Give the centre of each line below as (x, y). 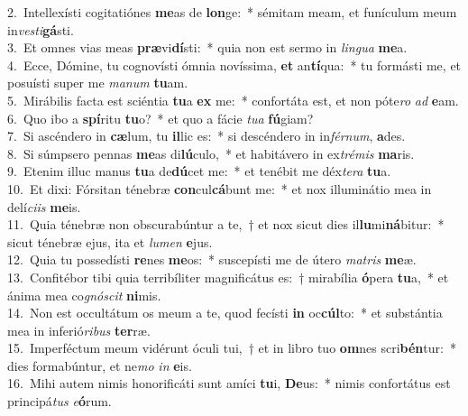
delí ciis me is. (44, 206)
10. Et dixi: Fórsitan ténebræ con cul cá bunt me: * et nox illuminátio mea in (220, 188)
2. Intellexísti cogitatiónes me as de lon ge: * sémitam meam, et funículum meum (232, 12)
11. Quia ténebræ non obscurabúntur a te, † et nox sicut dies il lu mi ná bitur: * (226, 224)
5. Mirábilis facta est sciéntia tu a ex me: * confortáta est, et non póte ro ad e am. (233, 100)
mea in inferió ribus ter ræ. (79, 330)
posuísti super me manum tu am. (98, 83)
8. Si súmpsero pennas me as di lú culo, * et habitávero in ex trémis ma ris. (211, 153)
